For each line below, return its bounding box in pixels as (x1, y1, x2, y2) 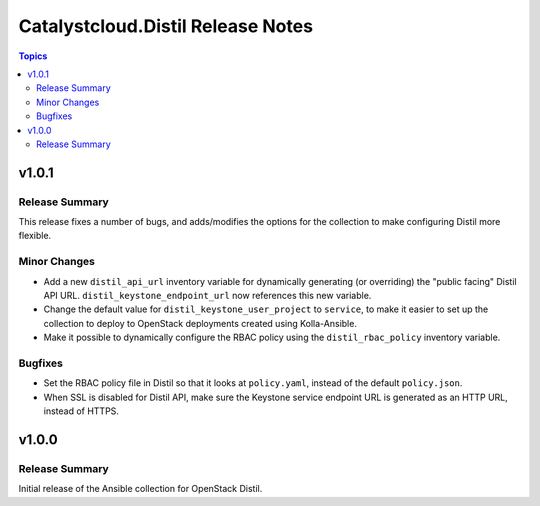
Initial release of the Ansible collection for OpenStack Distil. (18, 483, 263, 495)
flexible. (18, 230, 52, 242)
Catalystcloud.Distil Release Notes (18, 15, 314, 37)
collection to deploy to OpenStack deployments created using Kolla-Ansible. (43, 317, 357, 329)
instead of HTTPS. (43, 405, 120, 417)
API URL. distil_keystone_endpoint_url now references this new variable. (43, 289, 372, 301)
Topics (18, 50, 48, 62)
